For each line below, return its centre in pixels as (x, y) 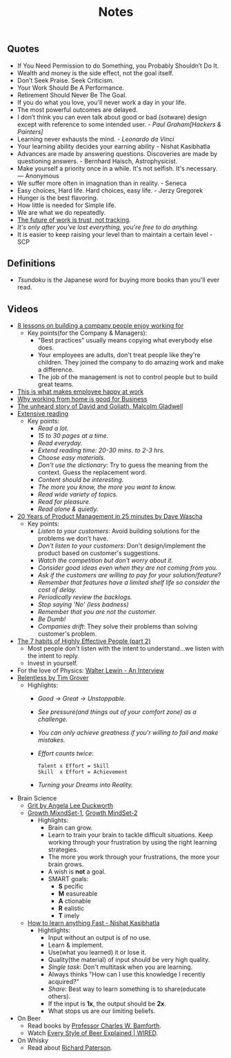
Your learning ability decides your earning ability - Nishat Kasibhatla (113, 146)
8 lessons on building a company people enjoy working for (100, 326)
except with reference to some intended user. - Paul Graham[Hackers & (119, 124)
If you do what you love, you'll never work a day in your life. (102, 102)
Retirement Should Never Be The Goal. (72, 95)
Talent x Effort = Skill (73, 766)
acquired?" (63, 982)
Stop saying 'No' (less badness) (83, 604)
